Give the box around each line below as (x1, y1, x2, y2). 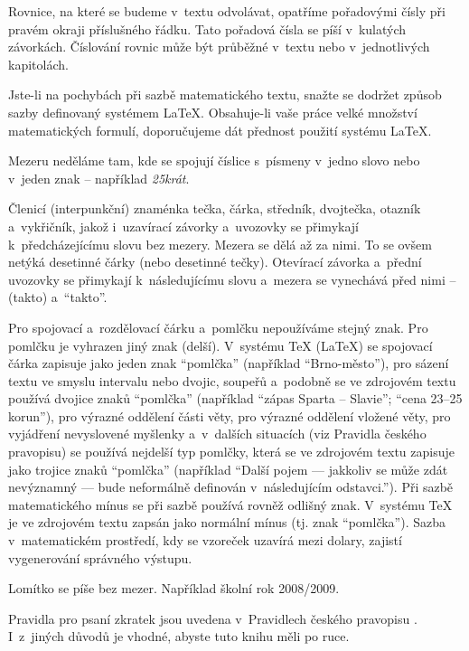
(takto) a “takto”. (8, 288, 108, 307)
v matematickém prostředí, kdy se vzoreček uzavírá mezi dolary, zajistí (8, 531, 402, 550)
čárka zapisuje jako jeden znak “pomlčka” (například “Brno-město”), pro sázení (8, 354, 449, 373)
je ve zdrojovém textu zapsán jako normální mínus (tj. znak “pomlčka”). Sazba (8, 513, 446, 532)
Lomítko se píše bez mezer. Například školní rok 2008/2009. (8, 579, 340, 598)
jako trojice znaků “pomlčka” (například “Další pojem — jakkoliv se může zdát (8, 459, 448, 478)
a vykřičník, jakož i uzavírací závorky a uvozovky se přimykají (8, 216, 359, 235)
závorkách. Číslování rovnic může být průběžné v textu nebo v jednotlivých (8, 37, 430, 56)
